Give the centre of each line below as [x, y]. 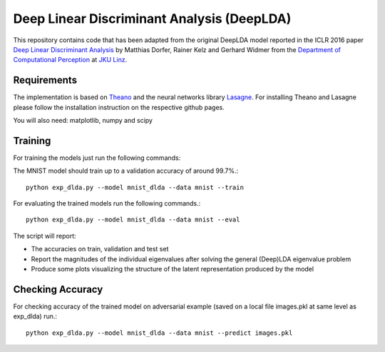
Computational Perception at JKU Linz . [70, 60]
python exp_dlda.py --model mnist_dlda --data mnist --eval [133, 220]
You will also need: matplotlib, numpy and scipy [83, 121]
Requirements [45, 80]
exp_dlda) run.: [35, 316]
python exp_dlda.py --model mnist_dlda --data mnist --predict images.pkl [159, 333]
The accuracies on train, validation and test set [100, 249]
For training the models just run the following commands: [97, 158]
